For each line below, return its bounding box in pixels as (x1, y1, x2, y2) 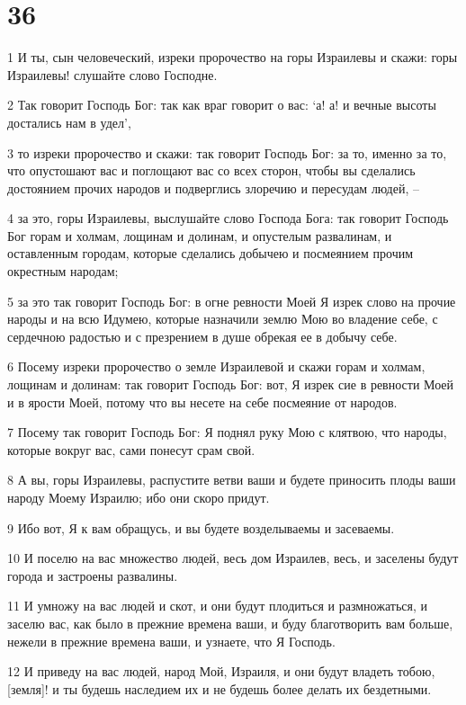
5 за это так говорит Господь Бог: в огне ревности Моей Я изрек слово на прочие (7, 291, 456, 310)
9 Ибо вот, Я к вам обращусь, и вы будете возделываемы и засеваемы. (7, 518, 395, 537)
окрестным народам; (7, 262, 119, 281)
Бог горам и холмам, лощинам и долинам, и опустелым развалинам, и (7, 226, 392, 245)
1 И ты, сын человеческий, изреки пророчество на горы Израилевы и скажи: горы (7, 48, 458, 67)
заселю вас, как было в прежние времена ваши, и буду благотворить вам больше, (7, 613, 453, 632)
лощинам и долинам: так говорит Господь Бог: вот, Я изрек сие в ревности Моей (7, 375, 454, 394)
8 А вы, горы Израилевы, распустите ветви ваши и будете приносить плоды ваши (7, 470, 456, 489)
